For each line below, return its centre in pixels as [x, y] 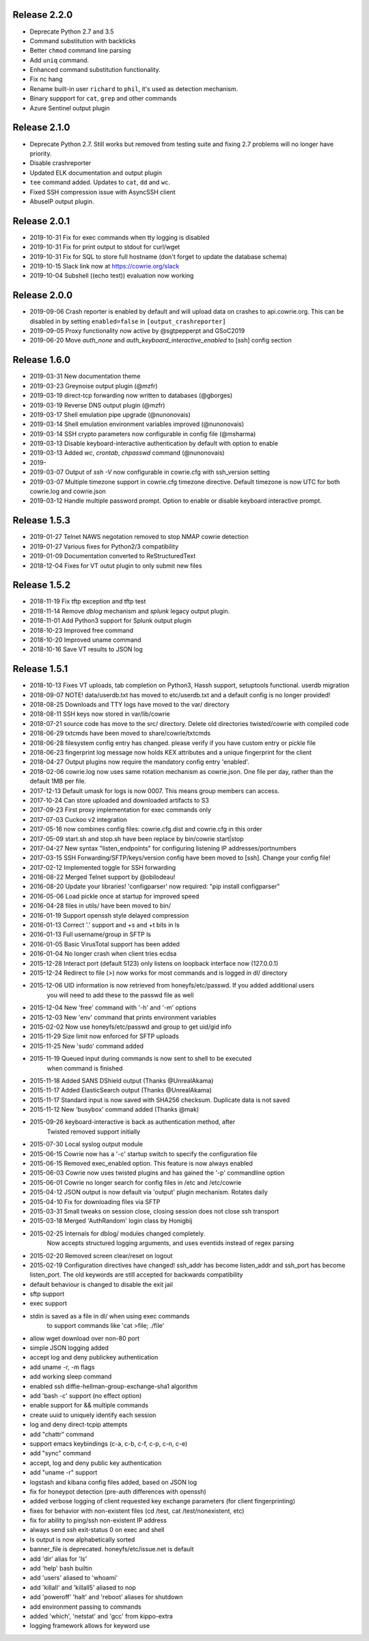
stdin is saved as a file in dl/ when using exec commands [110, 1316]
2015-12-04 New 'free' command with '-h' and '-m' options [113, 1007]
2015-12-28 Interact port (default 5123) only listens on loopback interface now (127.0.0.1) [154, 963]
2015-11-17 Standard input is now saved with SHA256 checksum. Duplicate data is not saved [160, 1100]
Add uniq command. [59, 60]
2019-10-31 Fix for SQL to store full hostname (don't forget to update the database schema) [158, 256]
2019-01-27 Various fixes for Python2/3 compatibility [104, 546]
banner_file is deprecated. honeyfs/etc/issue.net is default [112, 1549]
